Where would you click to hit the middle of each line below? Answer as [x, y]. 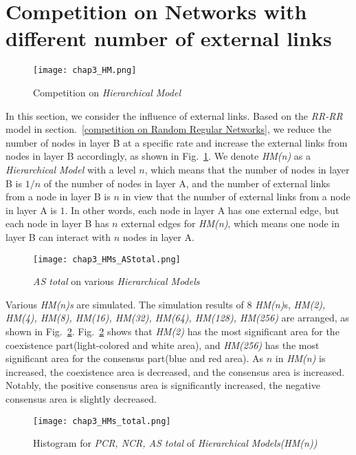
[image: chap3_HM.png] [85, 71]
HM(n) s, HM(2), [290, 304]
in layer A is [31, 210]
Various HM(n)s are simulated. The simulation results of [125, 304]
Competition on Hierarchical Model [107, 92]
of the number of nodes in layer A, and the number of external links [187, 183]
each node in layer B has [57, 223]
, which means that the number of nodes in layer [247, 169]
